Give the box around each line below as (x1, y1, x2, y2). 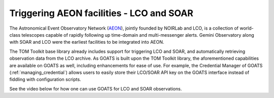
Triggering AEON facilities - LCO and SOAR (9, 8, 194, 19)
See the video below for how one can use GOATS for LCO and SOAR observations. (9, 85, 182, 91)
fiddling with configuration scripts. (9, 76, 81, 82)
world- (239, 25, 254, 31)
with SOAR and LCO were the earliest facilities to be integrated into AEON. (9, 39, 164, 45)
